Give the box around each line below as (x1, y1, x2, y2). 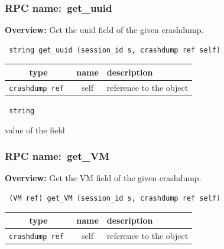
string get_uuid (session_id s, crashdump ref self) (9, 45, 221, 54)
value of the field (5, 123, 65, 136)
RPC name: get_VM (5, 149, 109, 163)
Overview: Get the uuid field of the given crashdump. (5, 24, 204, 36)
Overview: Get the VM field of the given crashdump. (5, 172, 202, 184)
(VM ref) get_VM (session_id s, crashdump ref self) (9, 194, 221, 202)
